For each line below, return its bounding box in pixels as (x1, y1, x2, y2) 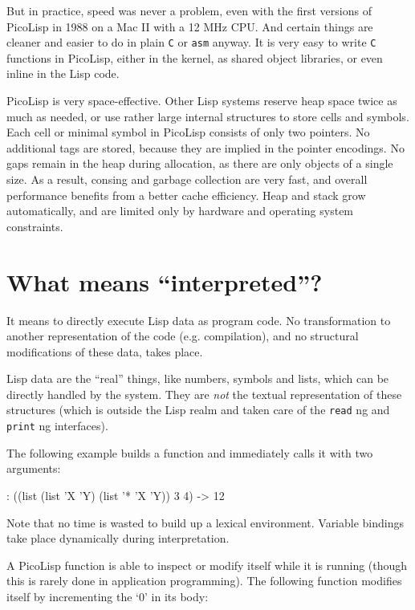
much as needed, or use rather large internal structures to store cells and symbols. (6, 108, 409, 124)
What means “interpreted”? (6, 265, 323, 298)
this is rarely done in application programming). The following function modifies (6, 572, 402, 589)
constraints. (6, 218, 63, 234)
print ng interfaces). (6, 417, 108, 434)
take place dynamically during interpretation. (6, 530, 230, 547)
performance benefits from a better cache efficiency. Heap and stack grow (6, 186, 366, 203)
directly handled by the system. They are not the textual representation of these (6, 385, 402, 402)
